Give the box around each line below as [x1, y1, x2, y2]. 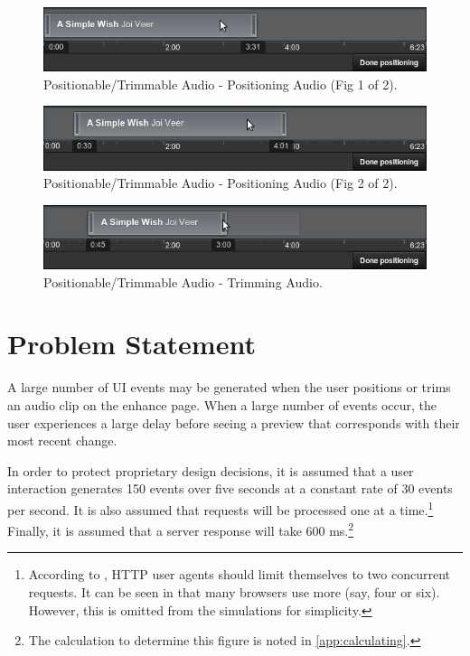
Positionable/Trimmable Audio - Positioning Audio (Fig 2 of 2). [43, 173, 398, 192]
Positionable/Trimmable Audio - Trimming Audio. [43, 272, 323, 291]
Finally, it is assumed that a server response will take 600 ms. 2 [7, 519, 354, 539]
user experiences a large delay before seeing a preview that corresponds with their [7, 413, 460, 432]
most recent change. [7, 431, 117, 450]
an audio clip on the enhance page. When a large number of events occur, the [7, 395, 437, 414]
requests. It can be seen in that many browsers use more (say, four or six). [28, 583, 440, 601]
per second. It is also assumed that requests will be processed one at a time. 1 [7, 497, 434, 519]
